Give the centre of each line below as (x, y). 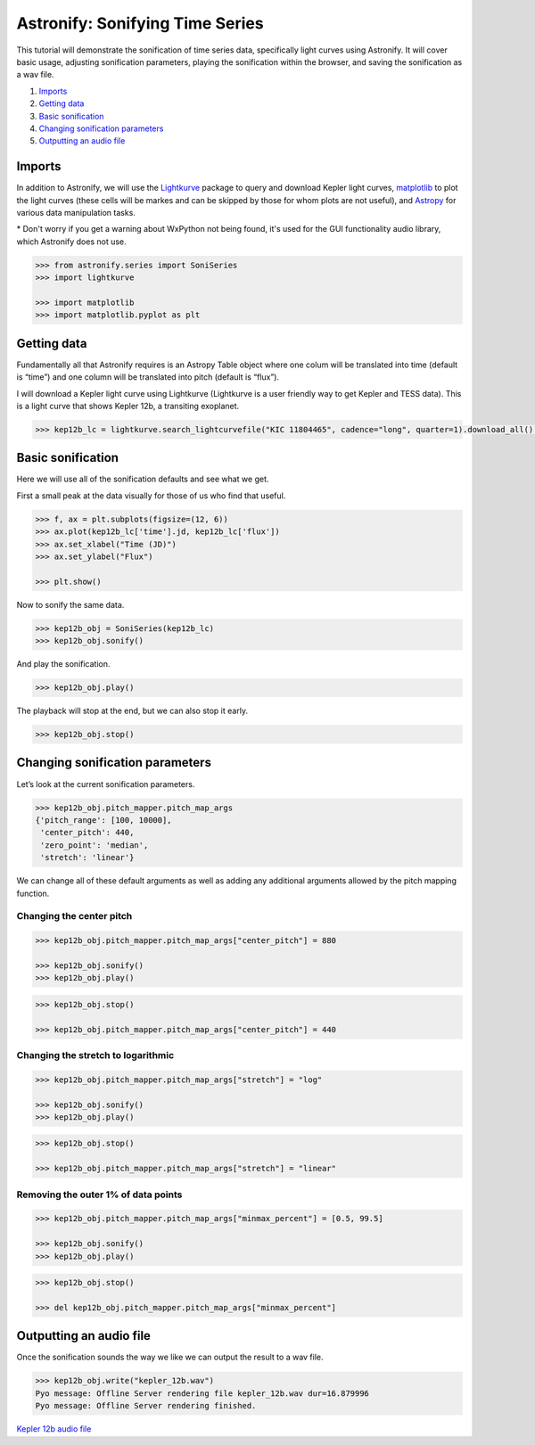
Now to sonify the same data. (70, 604)
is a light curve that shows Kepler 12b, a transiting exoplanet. (128, 406)
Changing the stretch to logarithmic (95, 1055)
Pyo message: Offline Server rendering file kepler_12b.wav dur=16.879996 (202, 1393)
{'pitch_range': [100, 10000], (104, 820)
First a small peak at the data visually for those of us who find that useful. (151, 496)
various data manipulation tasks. (76, 212)
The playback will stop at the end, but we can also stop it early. (132, 711)
